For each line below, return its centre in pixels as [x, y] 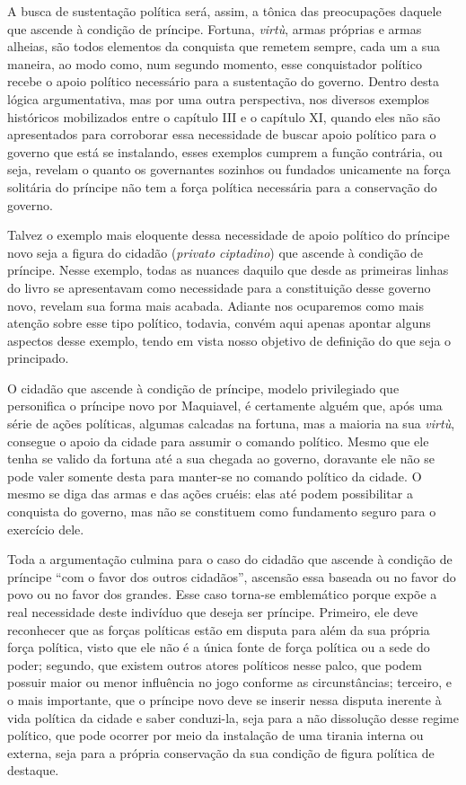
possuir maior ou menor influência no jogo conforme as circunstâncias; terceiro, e [229, 682]
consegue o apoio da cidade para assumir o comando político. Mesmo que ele [218, 441]
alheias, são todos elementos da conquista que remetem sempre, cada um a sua [224, 46]
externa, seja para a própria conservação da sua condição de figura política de [221, 752]
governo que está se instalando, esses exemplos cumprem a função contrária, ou [225, 151]
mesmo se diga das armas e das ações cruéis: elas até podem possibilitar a [210, 494]
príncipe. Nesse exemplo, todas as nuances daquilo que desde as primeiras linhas [228, 270]
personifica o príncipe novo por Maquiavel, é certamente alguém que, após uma [225, 406]
